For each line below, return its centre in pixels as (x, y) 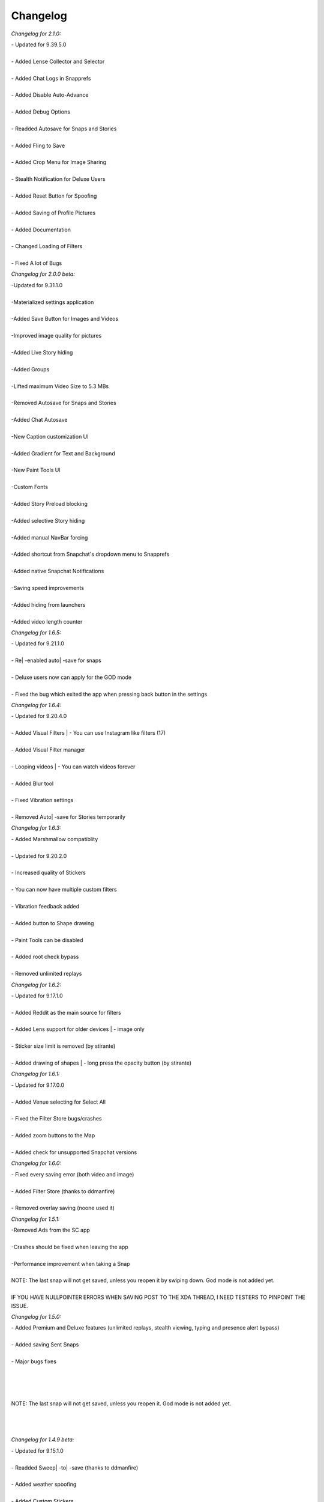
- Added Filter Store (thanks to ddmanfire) (63, 1191)
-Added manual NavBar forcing (49, 537)
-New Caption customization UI (50, 436)
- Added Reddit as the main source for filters (66, 1012)
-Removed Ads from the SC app (50, 1230)
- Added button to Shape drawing (52, 923)
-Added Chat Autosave (39, 420)
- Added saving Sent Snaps (45, 1345)
